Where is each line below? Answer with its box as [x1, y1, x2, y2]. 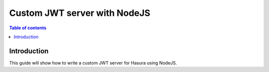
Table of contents [9, 25, 47, 31]
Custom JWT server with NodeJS [9, 7, 150, 18]
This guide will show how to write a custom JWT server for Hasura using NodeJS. [9, 60, 177, 66]
